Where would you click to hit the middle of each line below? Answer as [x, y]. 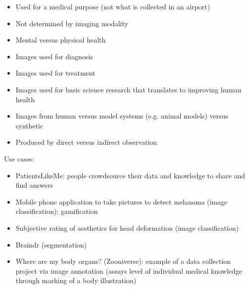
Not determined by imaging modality [72, 23]
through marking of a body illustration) [76, 280]
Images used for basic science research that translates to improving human [128, 89]
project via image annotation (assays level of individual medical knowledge [129, 270]
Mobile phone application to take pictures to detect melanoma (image [122, 201]
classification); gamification [57, 211]
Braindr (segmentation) [51, 244]
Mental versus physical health [61, 40]
